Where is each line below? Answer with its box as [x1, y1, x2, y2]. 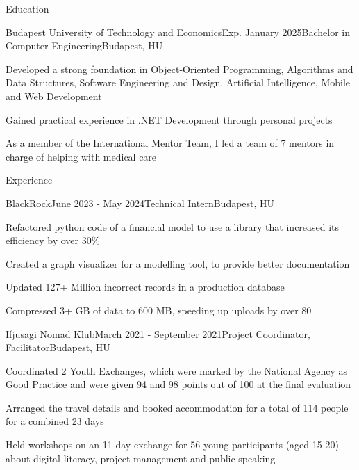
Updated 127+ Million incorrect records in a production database [6, 279, 285, 294]
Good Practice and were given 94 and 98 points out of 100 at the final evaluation [6, 377, 351, 391]
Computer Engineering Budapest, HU [6, 38, 163, 53]
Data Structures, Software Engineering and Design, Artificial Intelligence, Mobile [6, 75, 351, 90]
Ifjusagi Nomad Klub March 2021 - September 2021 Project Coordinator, [6, 326, 310, 341]
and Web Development [6, 88, 102, 103]
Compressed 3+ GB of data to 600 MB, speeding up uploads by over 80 [6, 302, 312, 317]
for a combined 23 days [6, 414, 104, 428]
